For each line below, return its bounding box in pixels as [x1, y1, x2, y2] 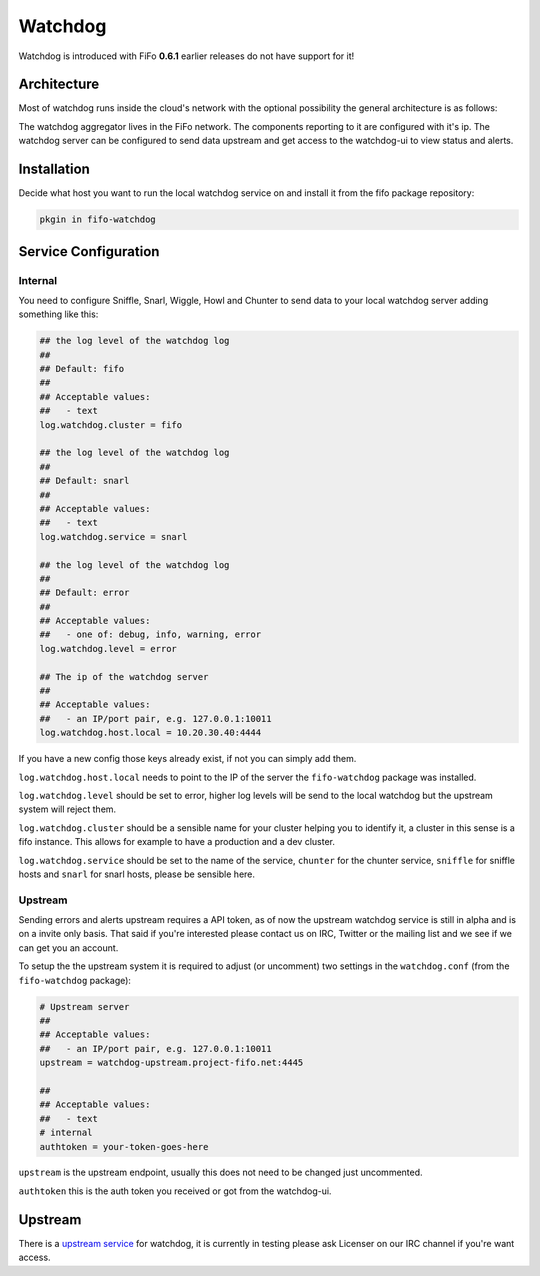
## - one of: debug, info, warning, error [39, 629, 262, 640]
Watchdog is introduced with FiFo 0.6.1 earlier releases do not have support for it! [18, 50, 355, 62]
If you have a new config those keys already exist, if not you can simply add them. [18, 753, 357, 765]
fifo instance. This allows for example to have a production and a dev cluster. [18, 836, 335, 848]
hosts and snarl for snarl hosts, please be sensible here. [18, 868, 255, 880]
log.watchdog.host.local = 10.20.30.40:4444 [39, 727, 262, 739]
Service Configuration [18, 243, 160, 260]
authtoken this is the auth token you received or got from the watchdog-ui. [18, 1185, 332, 1197]
